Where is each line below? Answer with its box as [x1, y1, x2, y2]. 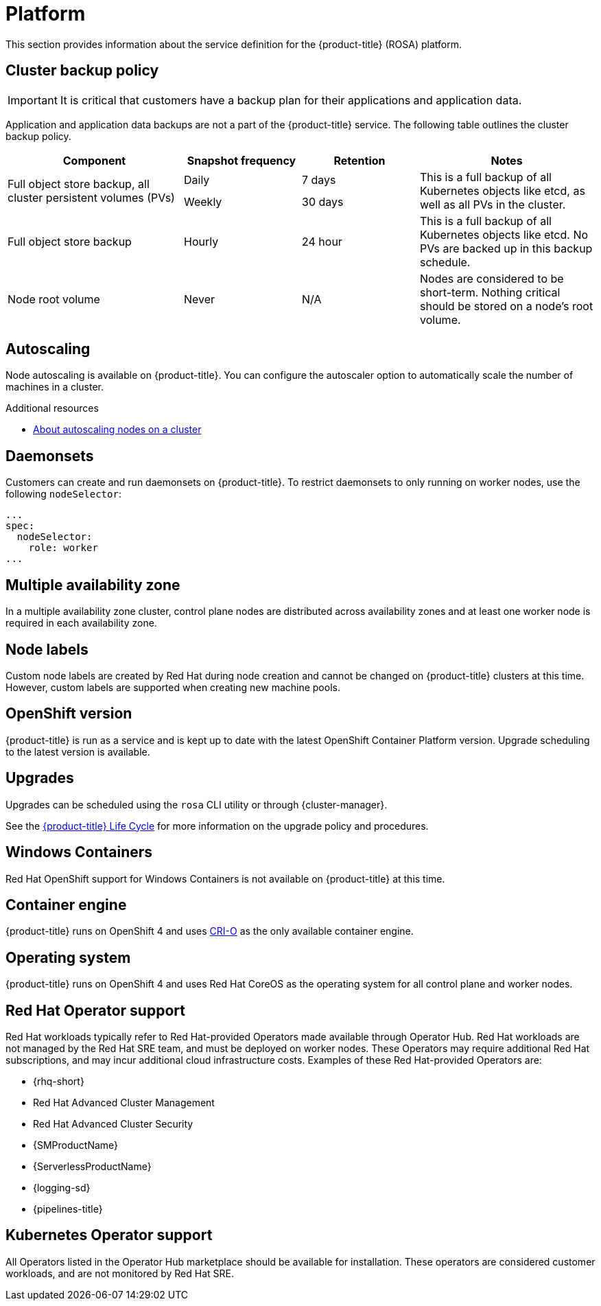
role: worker [28, 542, 98, 554]
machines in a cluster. [5, 381, 104, 393]
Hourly [184, 234, 219, 248]
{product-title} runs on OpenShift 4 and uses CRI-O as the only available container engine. [5, 925, 414, 937]
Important [8, 93, 58, 107]
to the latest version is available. [5, 745, 150, 758]
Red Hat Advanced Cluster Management [33, 1097, 215, 1109]
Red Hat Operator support [5, 1001, 185, 1019]
